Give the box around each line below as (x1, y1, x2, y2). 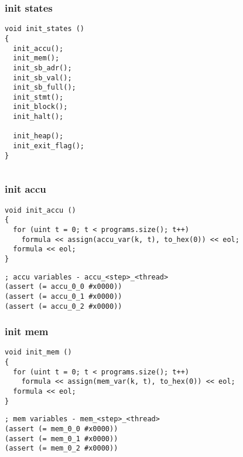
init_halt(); (13, 112, 64, 121)
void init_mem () (5, 348, 72, 357)
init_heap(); (13, 132, 64, 141)
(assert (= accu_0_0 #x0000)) (5, 282, 122, 291)
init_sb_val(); (13, 73, 72, 82)
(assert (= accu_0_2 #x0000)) (5, 302, 122, 311)
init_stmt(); (13, 93, 64, 101)
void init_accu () (5, 206, 76, 214)
